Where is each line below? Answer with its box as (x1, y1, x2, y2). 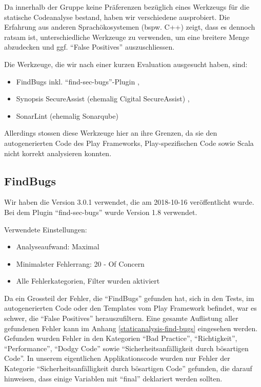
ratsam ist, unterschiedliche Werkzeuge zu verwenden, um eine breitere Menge (4, 31, 249, 42)
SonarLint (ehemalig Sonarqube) (16, 110, 118, 121)
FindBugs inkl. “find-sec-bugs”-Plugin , (16, 76, 139, 87)
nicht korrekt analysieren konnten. (4, 147, 112, 158)
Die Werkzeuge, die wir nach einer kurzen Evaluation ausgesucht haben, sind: (4, 58, 248, 69)
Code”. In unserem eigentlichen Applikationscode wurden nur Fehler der (4, 353, 230, 363)
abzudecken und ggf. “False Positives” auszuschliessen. (4, 41, 175, 52)
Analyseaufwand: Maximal (16, 241, 99, 252)
